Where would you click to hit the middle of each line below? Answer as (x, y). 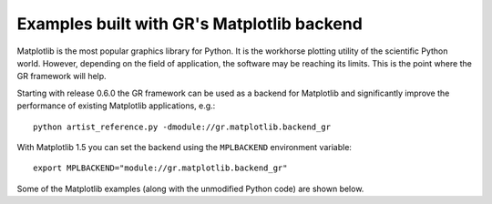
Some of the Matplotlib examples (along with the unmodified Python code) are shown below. (190, 189)
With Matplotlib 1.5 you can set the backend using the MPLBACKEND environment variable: (184, 147)
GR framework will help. (61, 76)
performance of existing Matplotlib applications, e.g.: (116, 106)
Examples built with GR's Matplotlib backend (190, 24)
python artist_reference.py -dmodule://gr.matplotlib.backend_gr (182, 127)
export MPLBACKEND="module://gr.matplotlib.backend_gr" (160, 168)
